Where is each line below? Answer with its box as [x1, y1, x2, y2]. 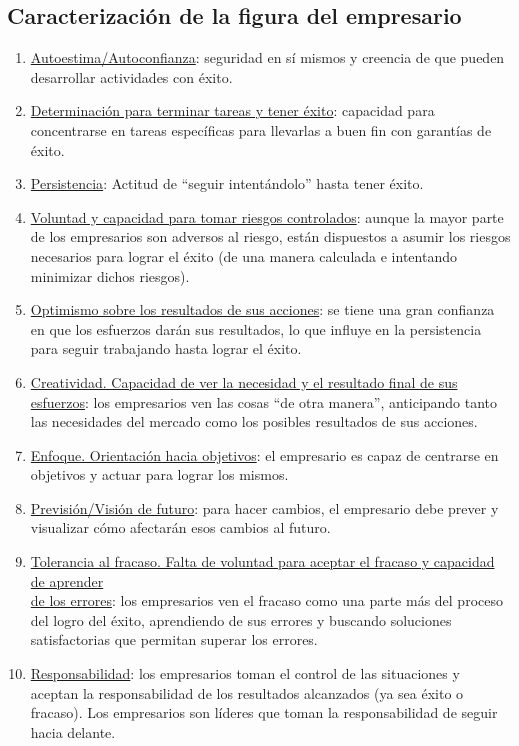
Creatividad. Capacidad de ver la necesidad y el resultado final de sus [30, 371, 458, 392]
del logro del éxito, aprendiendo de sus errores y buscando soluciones [30, 609, 452, 630]
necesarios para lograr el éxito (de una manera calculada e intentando [30, 245, 457, 266]
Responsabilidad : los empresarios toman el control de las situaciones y [30, 663, 460, 684]
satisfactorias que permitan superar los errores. [30, 629, 318, 650]
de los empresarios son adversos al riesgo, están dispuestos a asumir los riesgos [30, 226, 511, 247]
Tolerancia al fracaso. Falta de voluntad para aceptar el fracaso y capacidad [30, 551, 495, 572]
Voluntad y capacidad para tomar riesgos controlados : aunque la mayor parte [30, 206, 504, 227]
